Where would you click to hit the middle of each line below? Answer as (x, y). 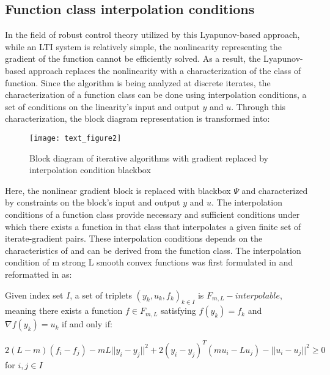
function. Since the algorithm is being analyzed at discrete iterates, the (138, 82)
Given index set (34, 295)
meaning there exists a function (64, 310)
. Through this (258, 106)
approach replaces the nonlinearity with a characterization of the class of (165, 70)
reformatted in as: (38, 274)
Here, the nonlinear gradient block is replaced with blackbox (118, 190)
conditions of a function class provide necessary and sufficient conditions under (152, 214)
